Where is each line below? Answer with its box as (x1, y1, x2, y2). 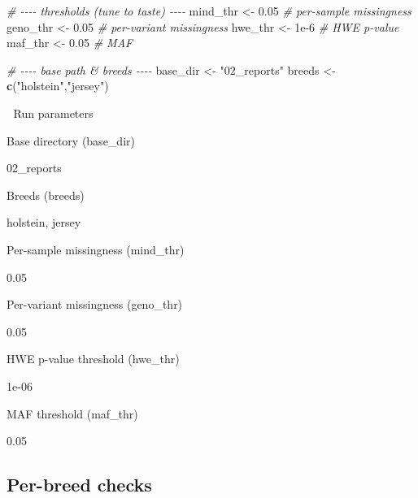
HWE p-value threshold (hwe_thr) (7, 350, 180, 367)
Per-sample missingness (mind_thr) (7, 240, 185, 258)
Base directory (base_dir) (7, 132, 135, 149)
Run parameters (13, 104, 94, 121)
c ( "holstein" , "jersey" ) (7, 77, 109, 94)
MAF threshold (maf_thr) (7, 405, 138, 422)
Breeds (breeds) (7, 186, 85, 203)
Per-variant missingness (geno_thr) (7, 296, 183, 313)
